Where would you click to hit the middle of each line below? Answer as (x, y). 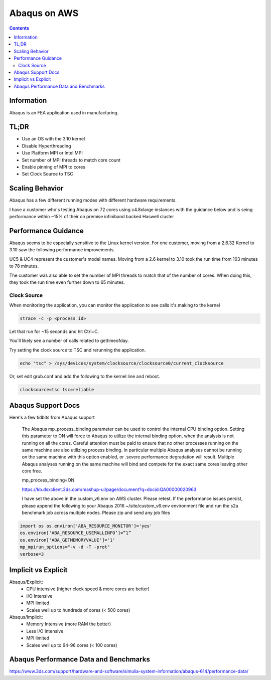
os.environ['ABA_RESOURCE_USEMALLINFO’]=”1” (76, 533)
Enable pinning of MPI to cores (53, 167)
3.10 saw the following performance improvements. (62, 250)
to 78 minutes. (24, 266)
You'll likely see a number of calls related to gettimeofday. (69, 341)
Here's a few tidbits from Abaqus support (52, 417)
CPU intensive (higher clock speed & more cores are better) (88, 589)
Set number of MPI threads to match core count (71, 160)
